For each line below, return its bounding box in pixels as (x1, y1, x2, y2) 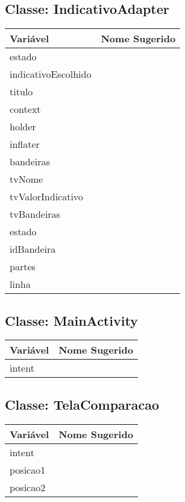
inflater (10, 137, 40, 151)
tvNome (10, 172, 43, 186)
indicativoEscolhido (10, 67, 92, 81)
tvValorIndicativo (10, 189, 83, 204)
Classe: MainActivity (5, 311, 138, 329)
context (10, 102, 41, 116)
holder (10, 119, 36, 134)
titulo (10, 84, 33, 99)
